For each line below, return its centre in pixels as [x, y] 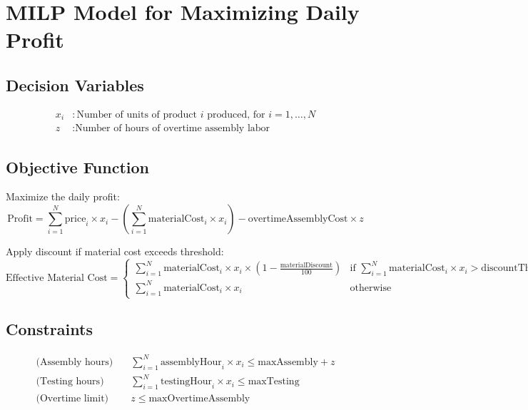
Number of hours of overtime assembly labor [173, 129]
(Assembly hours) [75, 362]
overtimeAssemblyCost [298, 219]
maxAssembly [288, 362]
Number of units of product [137, 114]
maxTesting [274, 382]
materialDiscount [306, 265]
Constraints [49, 329]
